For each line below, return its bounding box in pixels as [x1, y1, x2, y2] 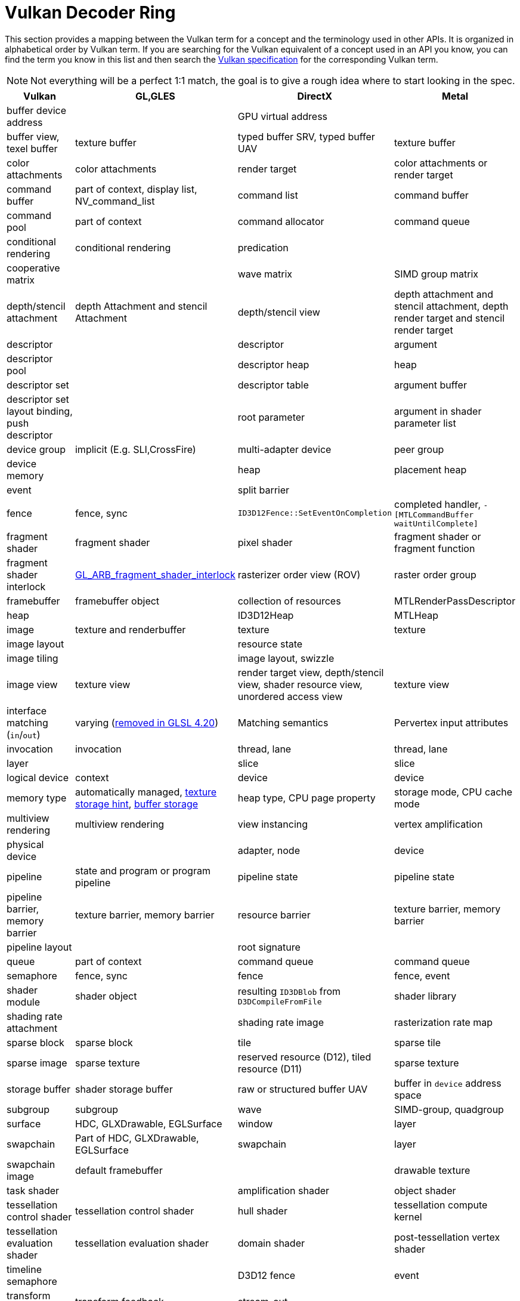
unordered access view [237, 690, 343, 702]
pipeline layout [7, 941, 72, 953]
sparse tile [394, 1036, 441, 1049]
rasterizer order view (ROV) [237, 568, 361, 581]
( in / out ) [7, 728, 41, 741]
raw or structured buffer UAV [237, 1083, 368, 1095]
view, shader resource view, [237, 678, 363, 690]
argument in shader [394, 405, 482, 417]
